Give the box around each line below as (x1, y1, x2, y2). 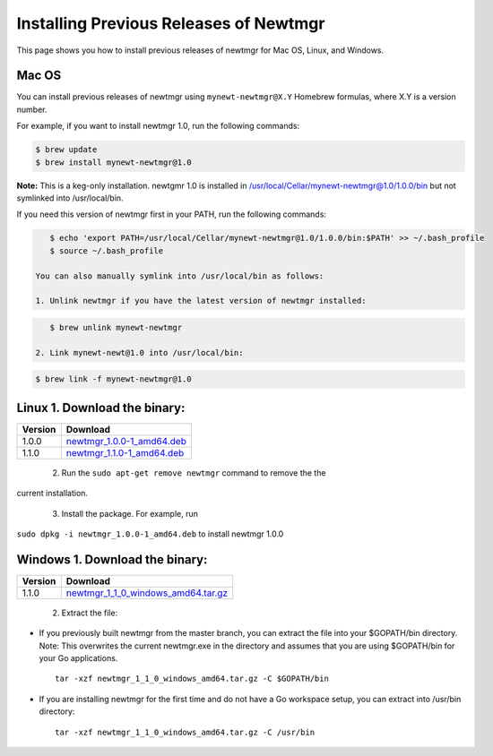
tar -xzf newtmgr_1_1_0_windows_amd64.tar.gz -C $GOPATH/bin (55, 674, 329, 684)
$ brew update (35, 144, 98, 155)
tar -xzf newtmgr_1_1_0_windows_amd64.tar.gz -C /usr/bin (55, 726, 316, 737)
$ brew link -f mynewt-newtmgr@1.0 (35, 374, 192, 384)
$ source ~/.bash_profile (49, 245, 164, 255)
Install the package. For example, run (61, 508, 199, 519)
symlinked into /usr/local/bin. (16, 193, 125, 203)
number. (16, 104, 48, 115)
